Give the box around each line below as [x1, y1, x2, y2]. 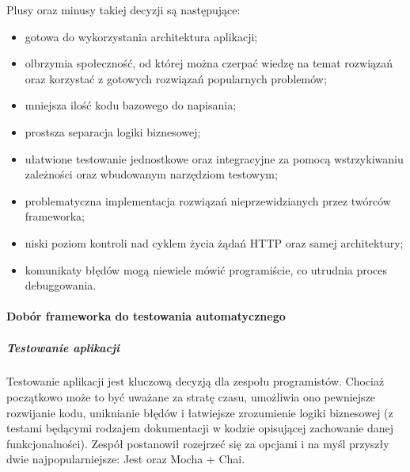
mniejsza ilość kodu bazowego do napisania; [25, 97, 237, 113]
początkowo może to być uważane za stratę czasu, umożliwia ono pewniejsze [6, 389, 376, 405]
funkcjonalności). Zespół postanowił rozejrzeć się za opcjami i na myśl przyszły [6, 435, 389, 451]
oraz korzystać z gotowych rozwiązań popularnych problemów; [25, 70, 327, 86]
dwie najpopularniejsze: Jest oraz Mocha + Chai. [6, 451, 245, 467]
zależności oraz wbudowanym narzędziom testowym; [25, 166, 278, 182]
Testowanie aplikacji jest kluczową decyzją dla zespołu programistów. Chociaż [6, 373, 385, 389]
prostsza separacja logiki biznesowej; [25, 123, 201, 140]
